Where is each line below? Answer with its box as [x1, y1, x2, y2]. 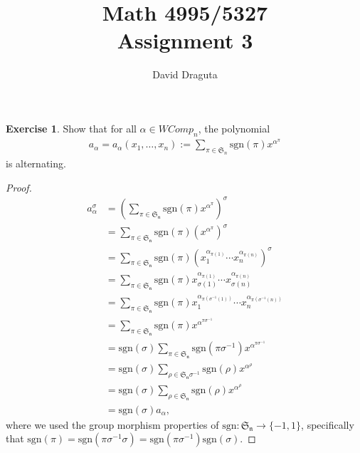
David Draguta [152, 67, 218, 82]
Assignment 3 [117, 26, 253, 55]
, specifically [301, 417, 354, 432]
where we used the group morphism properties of [6, 417, 219, 432]
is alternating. [6, 156, 66, 171]
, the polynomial [198, 120, 270, 135]
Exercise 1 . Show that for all [6, 120, 137, 135]
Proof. [6, 179, 32, 194]
